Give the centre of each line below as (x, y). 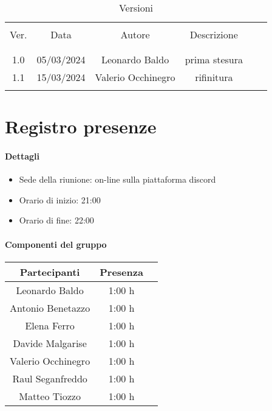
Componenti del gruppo (56, 244)
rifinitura (214, 77)
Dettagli (22, 156)
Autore (135, 34)
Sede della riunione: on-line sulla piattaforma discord (117, 179)
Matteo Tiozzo (50, 396)
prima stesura (214, 59)
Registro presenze (81, 126)
